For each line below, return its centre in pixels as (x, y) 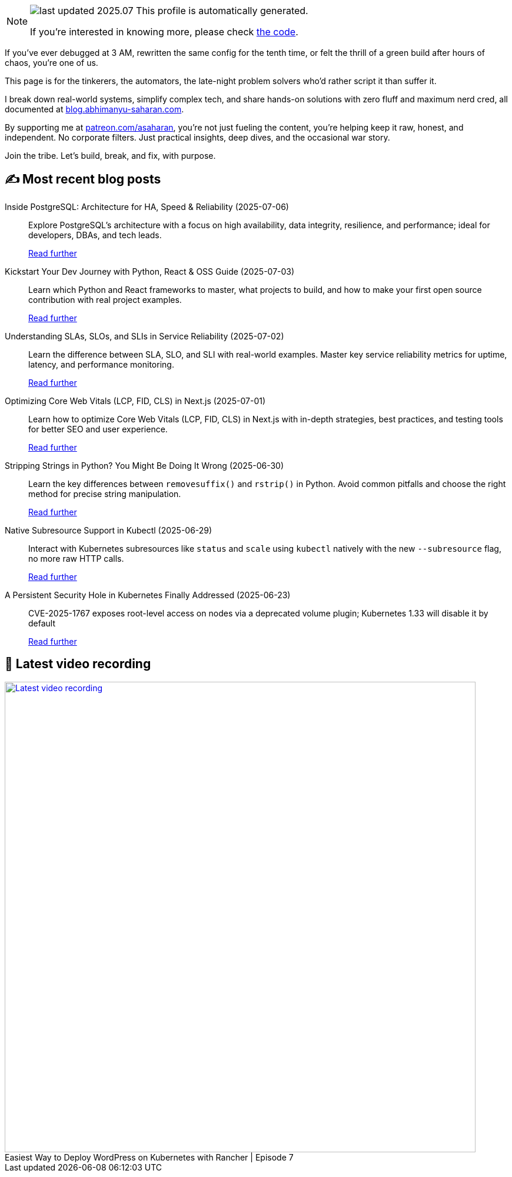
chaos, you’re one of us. (51, 63)
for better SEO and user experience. (98, 429)
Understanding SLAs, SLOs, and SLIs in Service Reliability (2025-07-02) (144, 336)
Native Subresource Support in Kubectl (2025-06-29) (109, 530)
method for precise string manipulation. (105, 494)
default (42, 623)
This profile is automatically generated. (222, 11)
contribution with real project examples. (105, 299)
